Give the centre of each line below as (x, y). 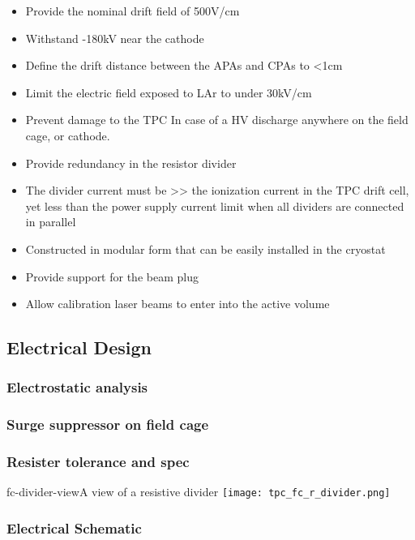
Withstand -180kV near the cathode (115, 38)
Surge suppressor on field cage (108, 424)
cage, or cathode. (68, 135)
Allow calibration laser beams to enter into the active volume (178, 304)
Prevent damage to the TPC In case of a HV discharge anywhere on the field (217, 120)
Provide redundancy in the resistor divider (131, 163)
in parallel (51, 222)
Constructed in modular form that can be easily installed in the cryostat (205, 249)
